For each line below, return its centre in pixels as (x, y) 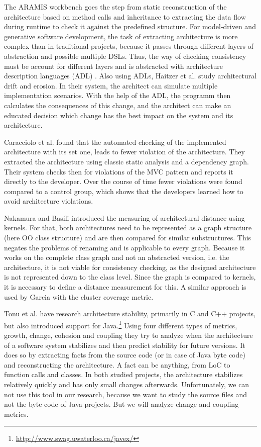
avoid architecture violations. (49, 201)
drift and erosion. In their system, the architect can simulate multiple (111, 85)
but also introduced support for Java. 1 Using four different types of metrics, (121, 324)
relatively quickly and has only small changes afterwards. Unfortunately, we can (127, 384)
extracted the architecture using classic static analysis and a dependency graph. (126, 161)
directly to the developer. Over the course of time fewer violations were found (123, 181)
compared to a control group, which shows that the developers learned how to (124, 191)
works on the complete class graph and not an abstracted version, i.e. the (117, 257)
